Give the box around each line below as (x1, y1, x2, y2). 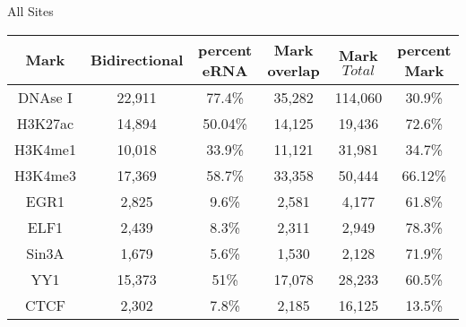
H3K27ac (16, 112, 74, 133)
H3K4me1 (14, 138, 76, 159)
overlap (267, 59, 320, 81)
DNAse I (18, 86, 73, 108)
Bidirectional (90, 49, 184, 71)
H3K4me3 (14, 164, 76, 185)
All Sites (7, 2, 54, 20)
